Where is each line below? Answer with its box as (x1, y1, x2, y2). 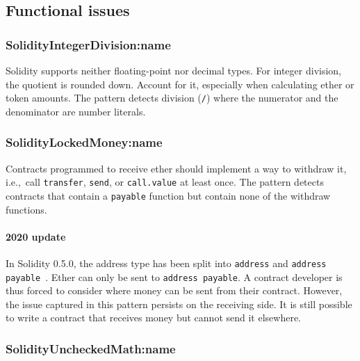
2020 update (6, 229, 66, 243)
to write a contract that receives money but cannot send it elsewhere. (6, 310, 301, 325)
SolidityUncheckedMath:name (6, 339, 176, 357)
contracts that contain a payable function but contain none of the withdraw (6, 188, 331, 202)
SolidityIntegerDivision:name (6, 35, 171, 53)
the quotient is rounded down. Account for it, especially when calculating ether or (6, 77, 354, 91)
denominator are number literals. (6, 104, 146, 118)
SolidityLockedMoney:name (6, 134, 163, 151)
